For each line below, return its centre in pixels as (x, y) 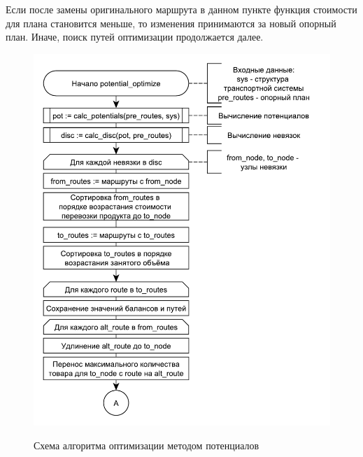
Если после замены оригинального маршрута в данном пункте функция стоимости (181, 9)
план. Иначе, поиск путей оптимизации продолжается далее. (135, 37)
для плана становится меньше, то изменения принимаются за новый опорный (171, 23)
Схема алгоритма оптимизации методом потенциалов (147, 445)
